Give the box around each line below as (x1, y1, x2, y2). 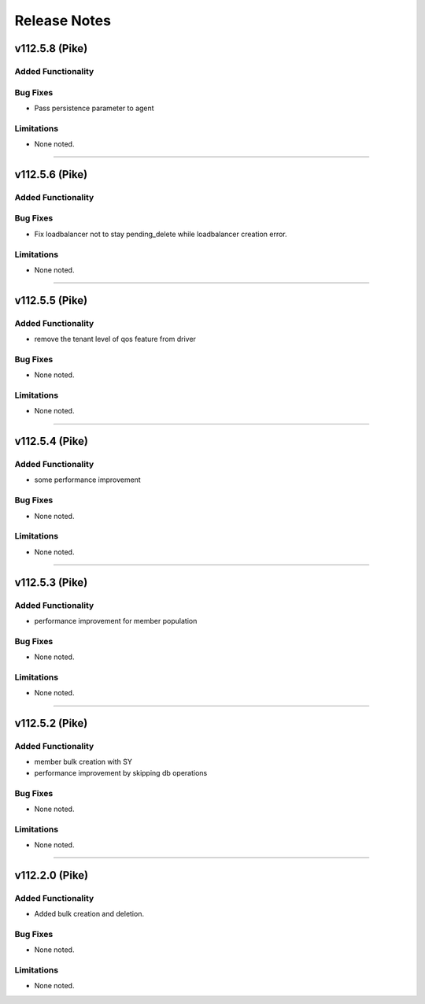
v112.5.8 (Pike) (14, 42, 88, 55)
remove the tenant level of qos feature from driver (34, 335, 197, 344)
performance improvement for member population (34, 616, 198, 625)
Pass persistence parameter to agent (34, 103, 154, 113)
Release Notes (14, 12, 112, 29)
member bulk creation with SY (34, 757, 133, 767)
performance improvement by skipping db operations (34, 768, 208, 777)
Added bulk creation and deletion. (34, 910, 145, 919)
